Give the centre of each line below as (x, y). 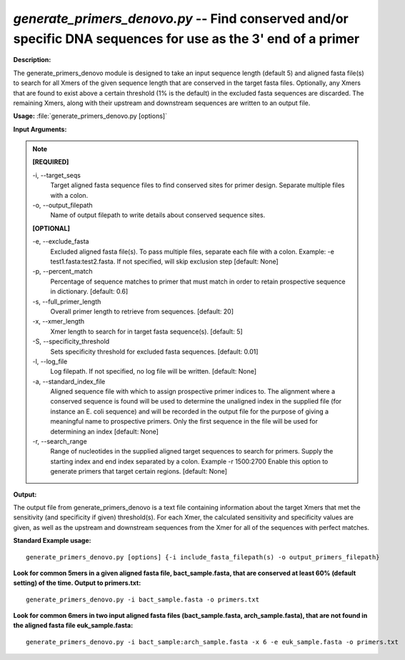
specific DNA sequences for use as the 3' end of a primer (186, 39)
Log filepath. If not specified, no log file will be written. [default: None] (154, 371)
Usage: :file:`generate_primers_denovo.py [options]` (90, 116)
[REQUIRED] (51, 162)
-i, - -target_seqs (57, 175)
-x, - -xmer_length (59, 321)
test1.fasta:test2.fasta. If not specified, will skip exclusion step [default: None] (164, 261)
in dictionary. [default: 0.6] (89, 291)
